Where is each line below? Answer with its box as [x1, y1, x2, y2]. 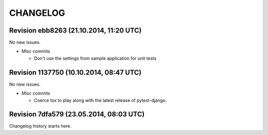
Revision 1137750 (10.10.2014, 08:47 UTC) [9, 68, 141, 77]
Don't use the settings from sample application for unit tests [34, 55, 156, 61]
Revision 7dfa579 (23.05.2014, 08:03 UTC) [9, 110, 145, 119]
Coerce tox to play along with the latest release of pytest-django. [34, 97, 167, 103]
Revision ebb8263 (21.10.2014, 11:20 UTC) [9, 26, 142, 35]
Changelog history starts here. [9, 123, 71, 129]
